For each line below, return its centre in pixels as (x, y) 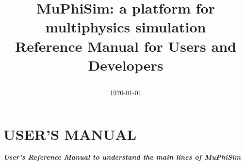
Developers (126, 65)
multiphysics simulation (126, 27)
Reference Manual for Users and (126, 46)
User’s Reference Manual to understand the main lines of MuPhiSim (122, 157)
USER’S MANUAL (70, 134)
